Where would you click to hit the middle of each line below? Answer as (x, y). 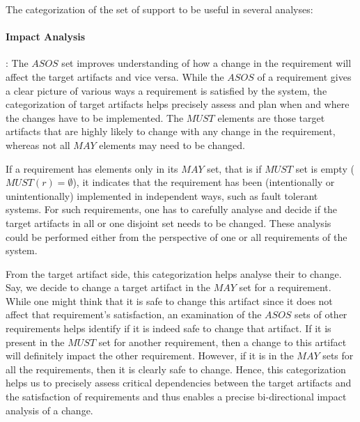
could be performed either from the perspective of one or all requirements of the (177, 236)
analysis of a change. (49, 410)
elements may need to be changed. (172, 144)
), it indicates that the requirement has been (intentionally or (204, 182)
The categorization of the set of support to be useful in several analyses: (159, 9)
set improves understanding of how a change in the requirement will (206, 63)
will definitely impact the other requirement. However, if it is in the (150, 355)
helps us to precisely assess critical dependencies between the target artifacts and (179, 383)
